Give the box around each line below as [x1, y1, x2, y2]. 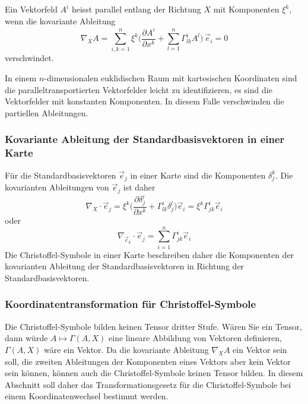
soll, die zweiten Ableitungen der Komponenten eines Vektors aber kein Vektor [5, 355, 291, 367]
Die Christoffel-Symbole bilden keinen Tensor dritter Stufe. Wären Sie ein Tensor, [5, 320, 302, 332]
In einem [5, 72, 37, 84]
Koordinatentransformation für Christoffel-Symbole [5, 297, 256, 311]
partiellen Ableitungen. [5, 106, 88, 119]
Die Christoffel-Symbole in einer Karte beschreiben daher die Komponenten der [5, 248, 294, 260]
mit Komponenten [213, 3, 280, 15]
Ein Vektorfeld [5, 3, 58, 15]
